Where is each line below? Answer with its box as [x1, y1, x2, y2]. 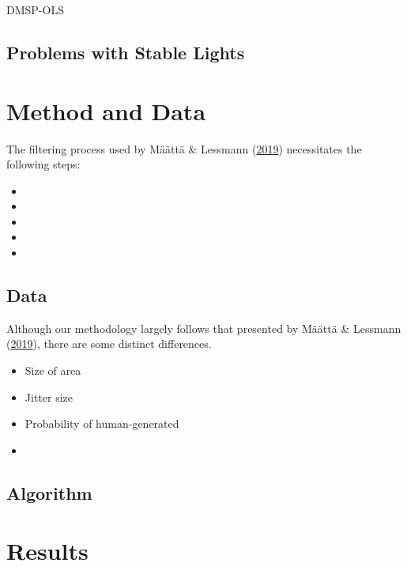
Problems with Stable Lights [6, 40, 245, 64]
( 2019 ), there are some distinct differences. [6, 335, 212, 352]
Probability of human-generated [24, 415, 179, 432]
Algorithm [6, 480, 92, 505]
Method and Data [6, 94, 206, 127]
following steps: [6, 156, 81, 172]
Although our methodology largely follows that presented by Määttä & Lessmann [6, 319, 401, 336]
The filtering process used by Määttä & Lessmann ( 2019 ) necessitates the [6, 140, 362, 157]
